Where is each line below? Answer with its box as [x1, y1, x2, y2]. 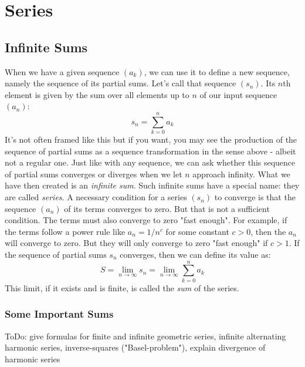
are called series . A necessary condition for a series [5, 191, 187, 203]
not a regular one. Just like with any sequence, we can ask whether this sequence [5, 156, 296, 169]
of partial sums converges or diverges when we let [5, 167, 182, 180]
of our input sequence [199, 88, 277, 100]
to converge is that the [214, 191, 296, 203]
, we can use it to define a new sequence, [144, 65, 290, 78]
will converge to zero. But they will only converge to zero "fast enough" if [5, 237, 268, 249]
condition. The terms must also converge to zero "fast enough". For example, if [5, 214, 287, 226]
